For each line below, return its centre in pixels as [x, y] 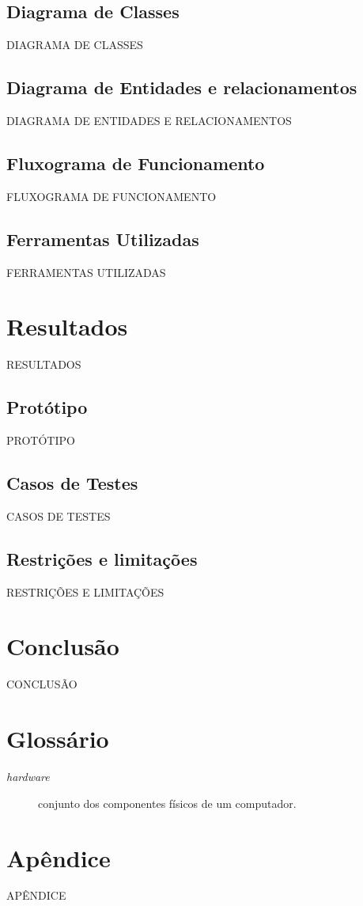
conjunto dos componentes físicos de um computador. [167, 803]
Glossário [58, 739]
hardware [28, 777]
